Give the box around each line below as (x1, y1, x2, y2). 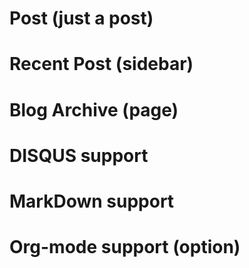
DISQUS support (9, 144, 149, 167)
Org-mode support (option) (9, 236, 241, 259)
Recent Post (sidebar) (9, 53, 194, 76)
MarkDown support (9, 190, 175, 212)
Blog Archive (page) (9, 98, 179, 121)
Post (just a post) (9, 7, 154, 30)
